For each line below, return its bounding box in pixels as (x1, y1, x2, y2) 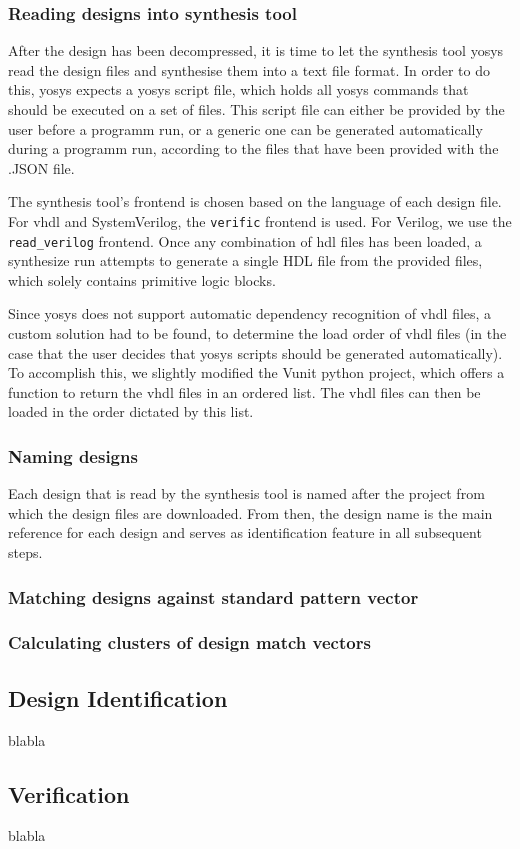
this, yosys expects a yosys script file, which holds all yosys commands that (8, 79, 469, 100)
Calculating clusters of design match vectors (8, 630, 371, 655)
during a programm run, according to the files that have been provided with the (8, 138, 499, 159)
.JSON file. (8, 157, 75, 178)
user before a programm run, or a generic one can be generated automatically (8, 118, 483, 139)
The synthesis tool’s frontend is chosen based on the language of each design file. (8, 191, 502, 212)
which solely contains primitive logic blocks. (8, 269, 276, 290)
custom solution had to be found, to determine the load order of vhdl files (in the (8, 323, 507, 344)
